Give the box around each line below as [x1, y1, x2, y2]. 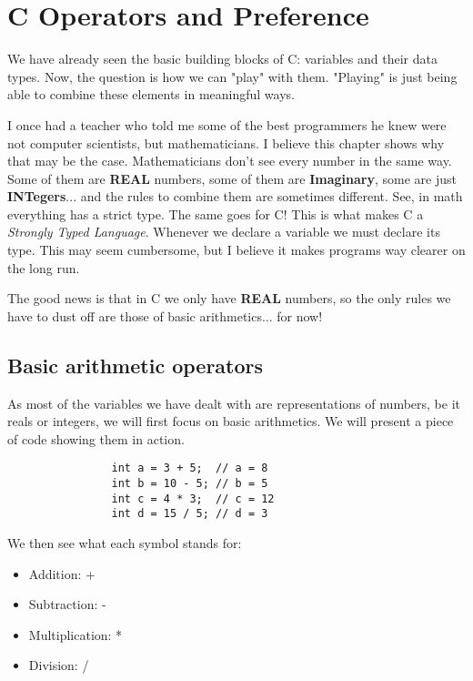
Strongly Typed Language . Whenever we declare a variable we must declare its [7, 222, 440, 241]
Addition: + [28, 564, 96, 583]
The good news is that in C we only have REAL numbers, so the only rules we [7, 289, 451, 308]
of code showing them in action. [7, 429, 185, 448]
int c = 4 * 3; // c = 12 [111, 492, 275, 505]
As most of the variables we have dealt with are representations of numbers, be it [7, 393, 460, 412]
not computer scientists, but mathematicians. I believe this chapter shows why [7, 133, 445, 152]
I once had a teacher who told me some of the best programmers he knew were [7, 115, 447, 134]
